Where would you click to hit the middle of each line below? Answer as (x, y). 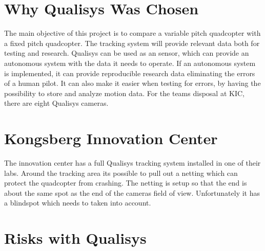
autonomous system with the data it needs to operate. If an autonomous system (130, 63)
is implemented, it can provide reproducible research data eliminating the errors (130, 73)
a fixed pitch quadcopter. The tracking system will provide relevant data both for (132, 43)
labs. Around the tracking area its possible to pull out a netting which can (121, 173)
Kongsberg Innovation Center (111, 138)
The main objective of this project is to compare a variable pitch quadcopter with (132, 33)
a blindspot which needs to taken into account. (78, 203)
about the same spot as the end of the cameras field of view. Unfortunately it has (132, 192)
